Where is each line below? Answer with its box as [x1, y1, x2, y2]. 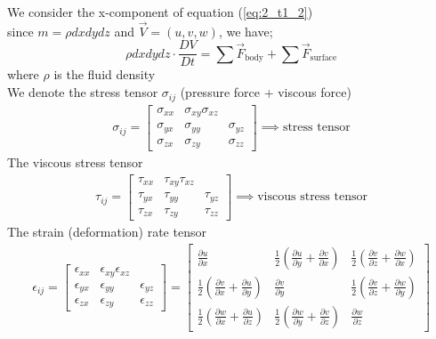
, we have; [218, 21, 273, 40]
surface [310, 53, 337, 63]
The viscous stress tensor [7, 153, 143, 172]
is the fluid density [53, 65, 156, 84]
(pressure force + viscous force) [180, 83, 351, 101]
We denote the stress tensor [7, 83, 158, 101]
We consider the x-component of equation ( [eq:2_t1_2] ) [7, 3, 313, 20]
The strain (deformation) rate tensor [7, 222, 206, 241]
